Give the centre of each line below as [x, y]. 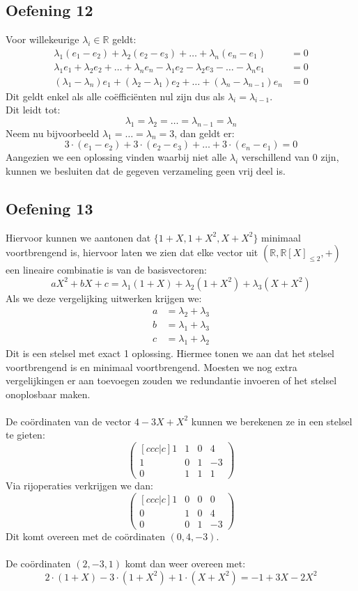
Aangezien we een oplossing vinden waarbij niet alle [116, 157]
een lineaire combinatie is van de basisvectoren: [106, 270]
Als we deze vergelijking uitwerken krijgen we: [104, 298]
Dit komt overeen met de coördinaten [85, 536]
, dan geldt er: [204, 133]
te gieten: [25, 435]
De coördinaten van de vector [69, 421]
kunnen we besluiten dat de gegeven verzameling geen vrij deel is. [146, 170]
